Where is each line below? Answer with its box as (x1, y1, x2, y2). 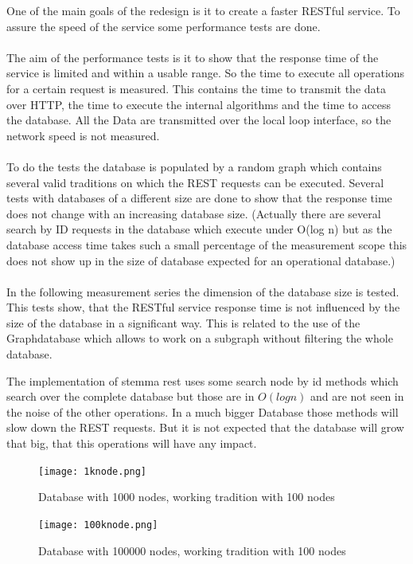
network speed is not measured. (6, 127, 160, 143)
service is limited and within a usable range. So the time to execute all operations (6, 65, 405, 81)
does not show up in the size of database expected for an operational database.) (6, 252, 395, 268)
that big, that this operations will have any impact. (6, 435, 257, 452)
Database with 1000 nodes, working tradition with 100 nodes (38, 488, 335, 505)
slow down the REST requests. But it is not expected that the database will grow (6, 419, 404, 436)
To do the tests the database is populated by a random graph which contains (6, 158, 382, 174)
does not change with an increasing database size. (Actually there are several (6, 205, 381, 221)
